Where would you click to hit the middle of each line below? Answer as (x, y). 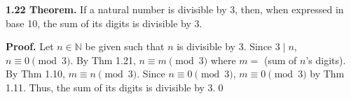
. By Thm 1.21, (103, 60)
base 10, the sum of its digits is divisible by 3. (104, 23)
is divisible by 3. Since (225, 46)
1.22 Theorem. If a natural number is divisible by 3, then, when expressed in (175, 9)
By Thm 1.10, (35, 74)
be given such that (125, 46)
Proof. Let (30, 46)
